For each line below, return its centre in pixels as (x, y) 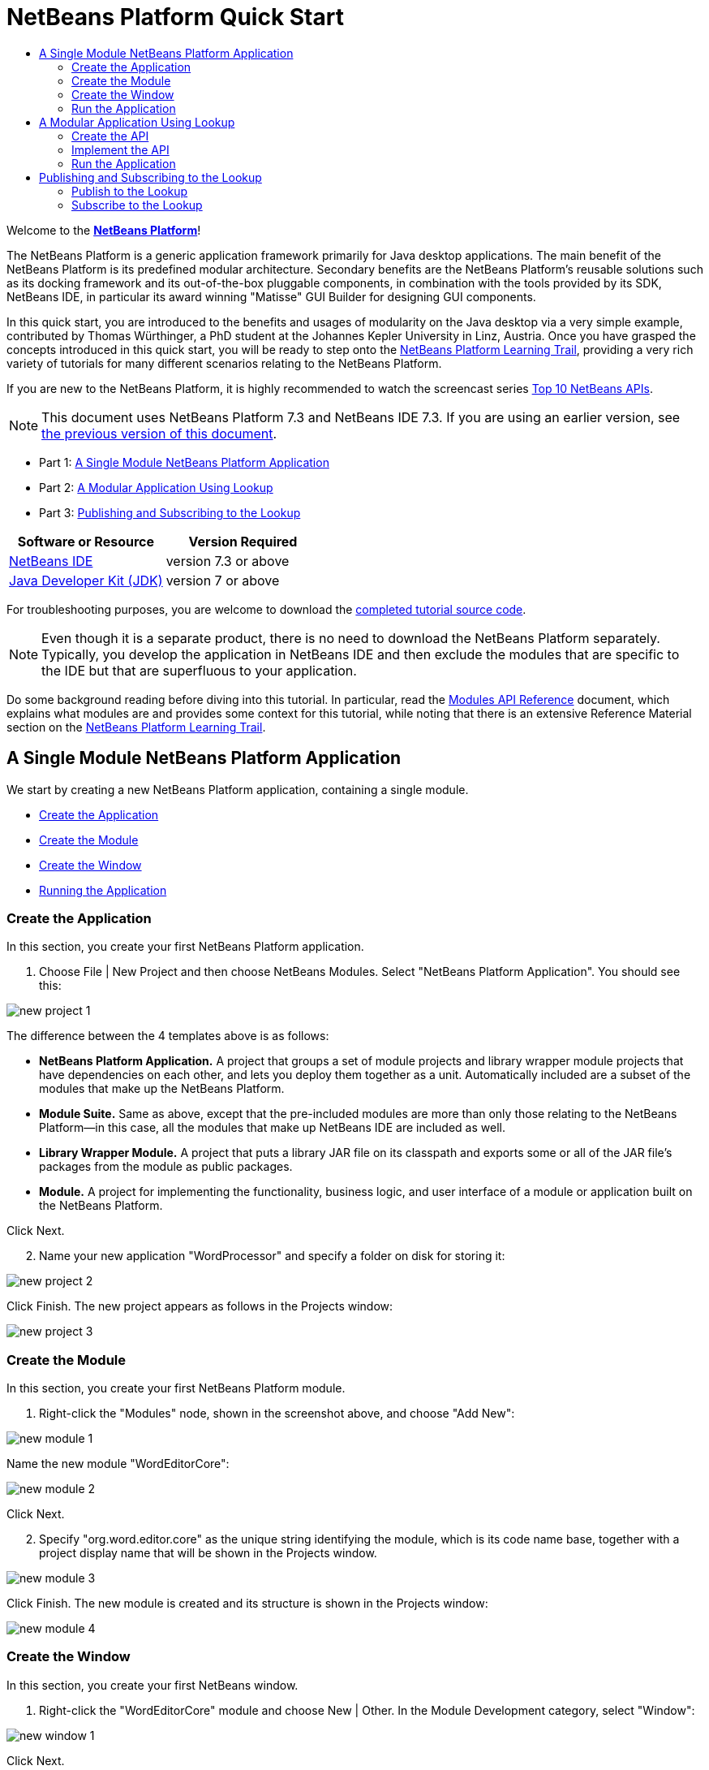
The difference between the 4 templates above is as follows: (168, 1036)
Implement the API (120, 149)
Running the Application (103, 890)
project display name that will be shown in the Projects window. (208, 1553)
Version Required (243, 541)
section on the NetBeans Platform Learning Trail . (136, 727)
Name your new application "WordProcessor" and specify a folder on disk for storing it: (272, 1256)
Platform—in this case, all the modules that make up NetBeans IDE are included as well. (272, 1128)
